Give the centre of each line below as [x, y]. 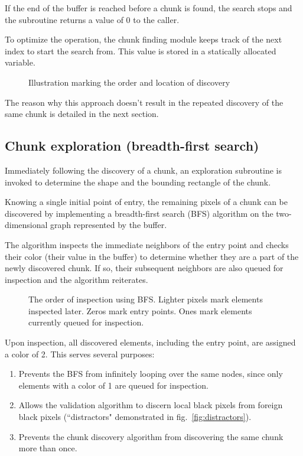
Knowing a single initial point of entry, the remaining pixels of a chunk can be [146, 202]
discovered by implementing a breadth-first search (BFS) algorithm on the [139, 213]
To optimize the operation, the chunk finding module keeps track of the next [144, 39]
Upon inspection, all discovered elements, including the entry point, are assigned [150, 342]
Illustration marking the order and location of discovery [129, 82]
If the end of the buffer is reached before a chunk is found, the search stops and [149, 8]
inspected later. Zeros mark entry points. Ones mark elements [140, 310]
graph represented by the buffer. [109, 225]
